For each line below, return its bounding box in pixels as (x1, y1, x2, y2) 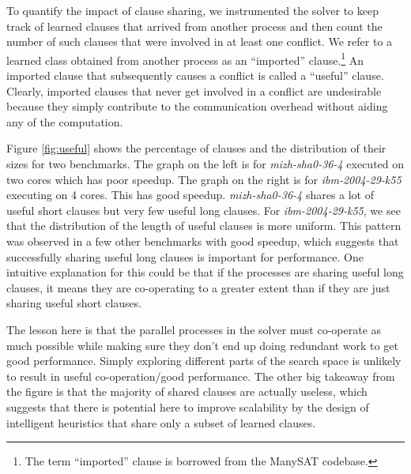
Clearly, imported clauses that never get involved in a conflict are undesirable (6, 82, 382, 99)
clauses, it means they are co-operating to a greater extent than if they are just (6, 279, 390, 295)
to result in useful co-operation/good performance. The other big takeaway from (6, 367, 395, 384)
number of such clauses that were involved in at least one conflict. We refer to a (6, 33, 393, 50)
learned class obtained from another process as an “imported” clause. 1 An (6, 49, 364, 68)
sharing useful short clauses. (6, 295, 142, 311)
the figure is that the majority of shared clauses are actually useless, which (6, 383, 368, 400)
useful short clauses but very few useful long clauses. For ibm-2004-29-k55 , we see (6, 201, 401, 218)
